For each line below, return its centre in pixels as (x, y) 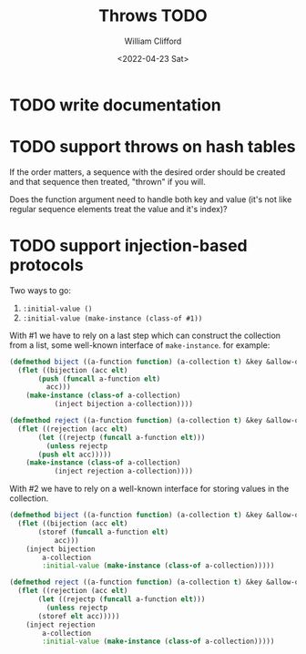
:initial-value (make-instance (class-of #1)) (112, 318)
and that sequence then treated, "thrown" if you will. (108, 181)
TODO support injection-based (128, 246)
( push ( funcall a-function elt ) (99, 379)
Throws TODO (153, 16)
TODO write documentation (115, 105)
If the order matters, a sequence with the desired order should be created (148, 172)
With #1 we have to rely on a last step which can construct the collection (145, 335)
